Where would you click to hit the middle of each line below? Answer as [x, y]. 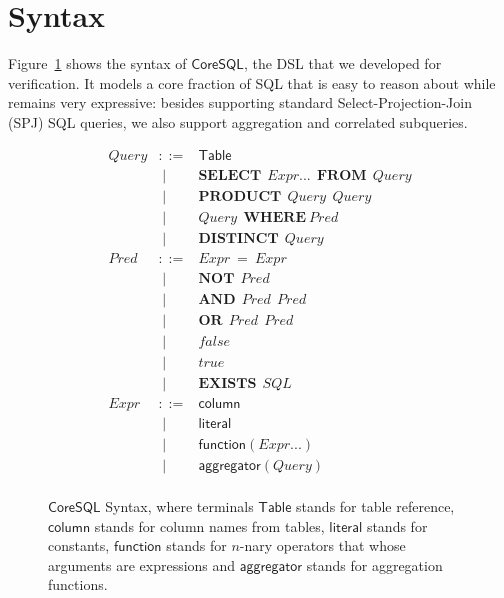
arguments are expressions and [142, 564]
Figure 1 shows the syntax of [97, 63]
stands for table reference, [375, 506]
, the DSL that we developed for [342, 63]
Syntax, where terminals [179, 506]
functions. [78, 584]
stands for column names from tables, [209, 525]
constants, [79, 545]
